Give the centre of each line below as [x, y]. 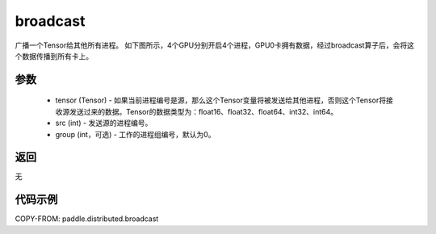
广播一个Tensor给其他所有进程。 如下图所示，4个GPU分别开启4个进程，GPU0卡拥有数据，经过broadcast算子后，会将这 [215, 45]
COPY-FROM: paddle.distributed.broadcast [87, 219]
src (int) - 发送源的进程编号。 [104, 123]
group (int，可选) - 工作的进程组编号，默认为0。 [135, 134]
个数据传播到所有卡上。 [54, 56]
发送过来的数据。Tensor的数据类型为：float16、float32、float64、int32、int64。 [203, 111]
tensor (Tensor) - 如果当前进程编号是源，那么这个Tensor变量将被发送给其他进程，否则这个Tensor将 [221, 100]
